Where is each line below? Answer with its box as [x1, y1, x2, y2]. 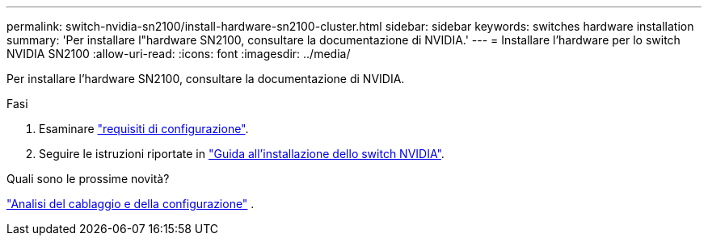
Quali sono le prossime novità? [6, 172, 170, 186]
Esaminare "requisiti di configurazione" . [39, 122, 249, 136]
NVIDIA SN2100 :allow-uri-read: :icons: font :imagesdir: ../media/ [6, 47, 351, 60]
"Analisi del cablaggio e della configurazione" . [6, 197, 255, 211]
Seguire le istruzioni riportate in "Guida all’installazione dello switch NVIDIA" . [39, 147, 445, 161]
